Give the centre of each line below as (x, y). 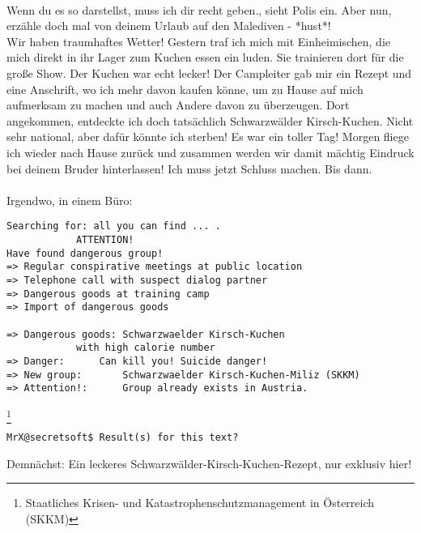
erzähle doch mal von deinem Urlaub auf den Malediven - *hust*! (169, 26)
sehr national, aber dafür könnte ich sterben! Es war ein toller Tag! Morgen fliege (208, 136)
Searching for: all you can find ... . (114, 226)
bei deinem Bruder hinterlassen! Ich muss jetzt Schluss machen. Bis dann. (189, 168)
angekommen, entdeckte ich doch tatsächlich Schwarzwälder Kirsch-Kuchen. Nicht (210, 120)
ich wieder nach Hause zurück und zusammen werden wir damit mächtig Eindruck (210, 152)
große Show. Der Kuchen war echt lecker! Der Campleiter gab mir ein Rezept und (209, 72)
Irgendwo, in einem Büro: (70, 200)
